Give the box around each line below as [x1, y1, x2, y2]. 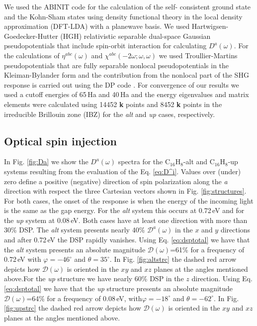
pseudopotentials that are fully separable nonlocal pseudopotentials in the [4, 60, 229, 70]
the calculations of [4, 50, 60, 60]
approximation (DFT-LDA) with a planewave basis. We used [4, 21, 190, 31]
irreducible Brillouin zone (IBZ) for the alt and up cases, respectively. [4, 109, 215, 119]
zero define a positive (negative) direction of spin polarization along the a [4, 176, 228, 186]
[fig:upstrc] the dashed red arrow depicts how [4, 303, 141, 313]
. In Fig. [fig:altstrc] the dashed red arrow [109, 254, 237, 264]
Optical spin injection [4, 133, 117, 148]
